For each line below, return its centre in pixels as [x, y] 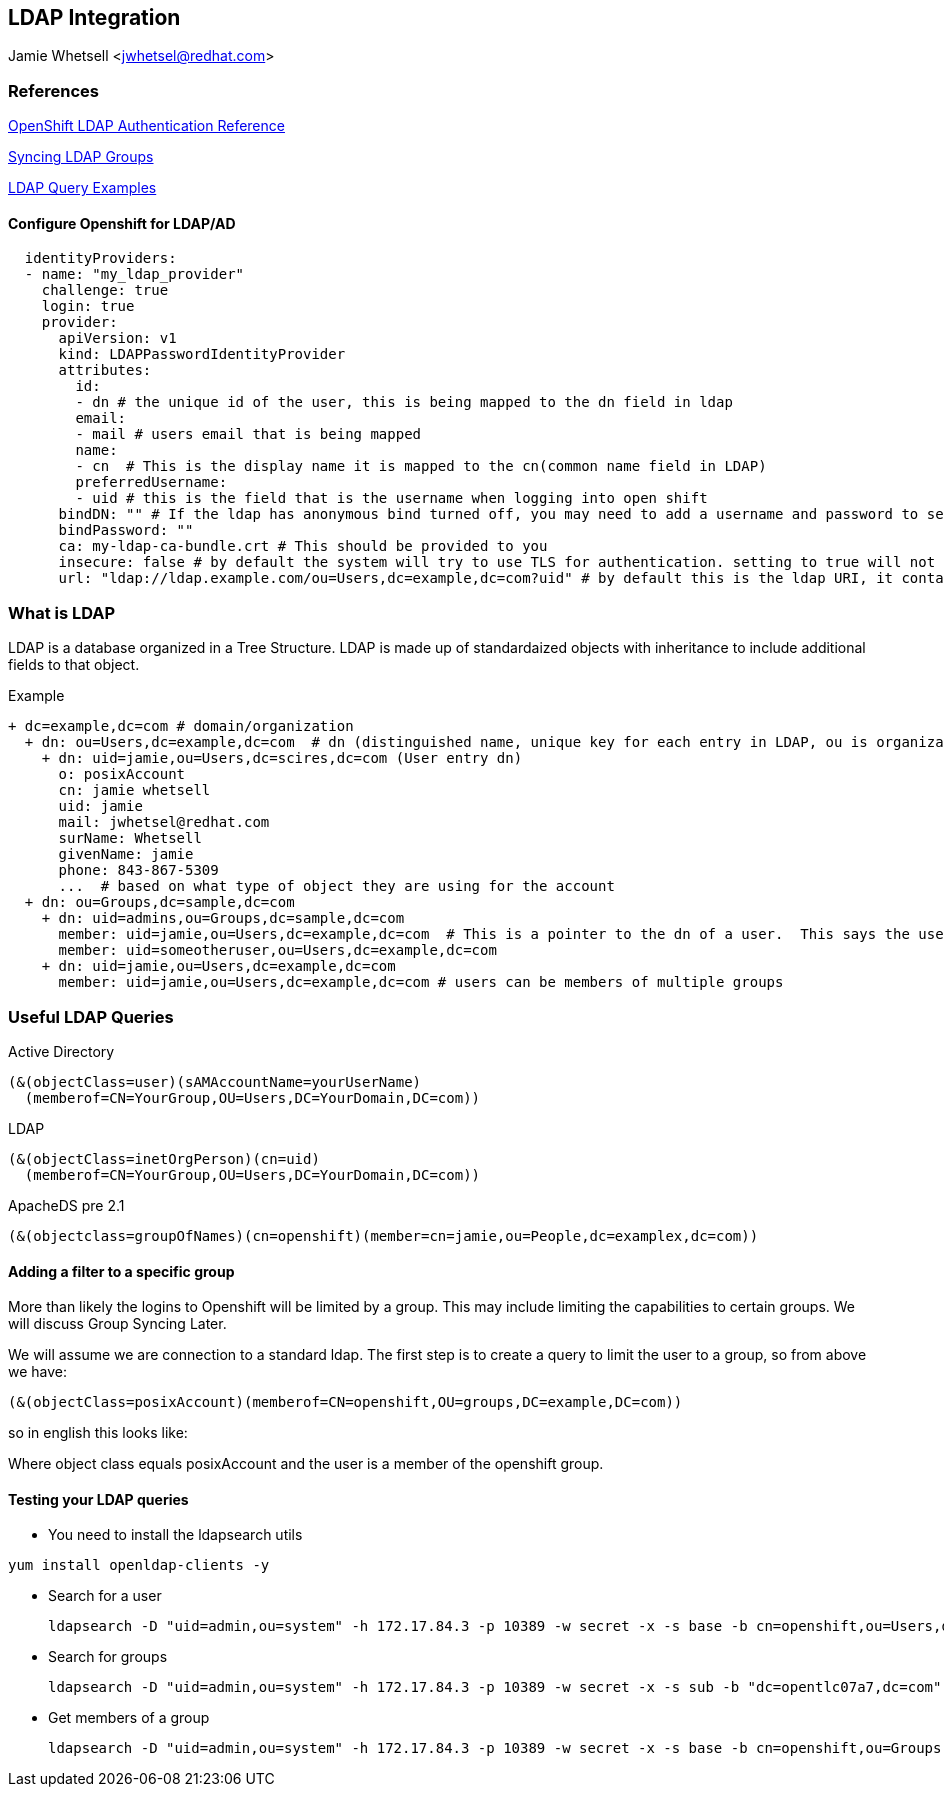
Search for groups [108, 1657]
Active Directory [61, 1051]
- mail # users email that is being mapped [248, 434]
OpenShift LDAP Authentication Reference [146, 126]
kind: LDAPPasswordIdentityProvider [202, 354]
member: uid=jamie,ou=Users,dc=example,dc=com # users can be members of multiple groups [421, 982]
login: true [88, 306]
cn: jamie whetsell [134, 790]
